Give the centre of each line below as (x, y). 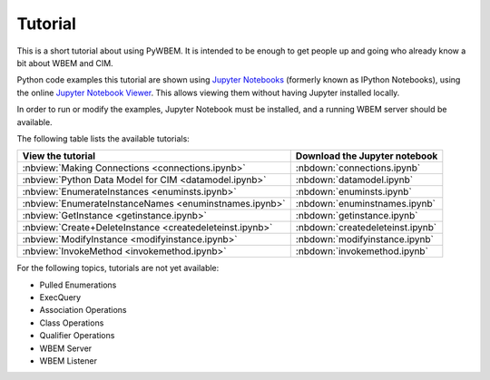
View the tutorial (59, 156)
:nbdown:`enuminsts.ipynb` (353, 192)
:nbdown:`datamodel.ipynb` (354, 180)
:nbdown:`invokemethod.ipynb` (362, 251)
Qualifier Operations (77, 336)
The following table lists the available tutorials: (103, 138)
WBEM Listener (68, 361)
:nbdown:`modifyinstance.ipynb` (365, 239)
